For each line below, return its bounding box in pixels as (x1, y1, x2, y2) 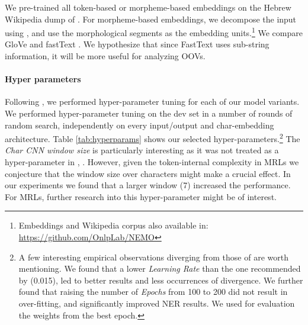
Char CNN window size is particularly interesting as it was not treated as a (5, 144, 279, 156)
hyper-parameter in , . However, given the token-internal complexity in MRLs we (5, 156, 299, 168)
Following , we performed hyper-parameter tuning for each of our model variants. (5, 95, 300, 108)
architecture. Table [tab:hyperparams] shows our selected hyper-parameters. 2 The (5, 131, 300, 144)
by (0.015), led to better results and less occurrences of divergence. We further (18, 273, 303, 286)
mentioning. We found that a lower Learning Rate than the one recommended (18, 262, 301, 275)
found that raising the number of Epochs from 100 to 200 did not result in (18, 285, 288, 298)
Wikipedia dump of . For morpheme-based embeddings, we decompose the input (5, 12, 297, 25)
